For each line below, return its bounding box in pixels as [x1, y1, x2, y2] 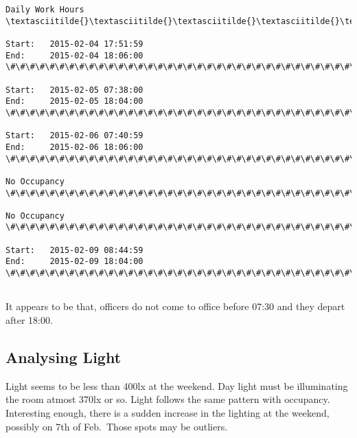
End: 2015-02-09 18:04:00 [5, 256, 143, 267]
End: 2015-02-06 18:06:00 [5, 142, 143, 152]
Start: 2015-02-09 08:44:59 [5, 245, 143, 255]
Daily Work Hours [5, 5, 84, 14]
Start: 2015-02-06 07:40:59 [5, 131, 143, 141]
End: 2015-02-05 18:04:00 [5, 96, 143, 107]
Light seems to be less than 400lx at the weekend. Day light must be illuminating [5, 378, 348, 393]
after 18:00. [5, 313, 53, 327]
